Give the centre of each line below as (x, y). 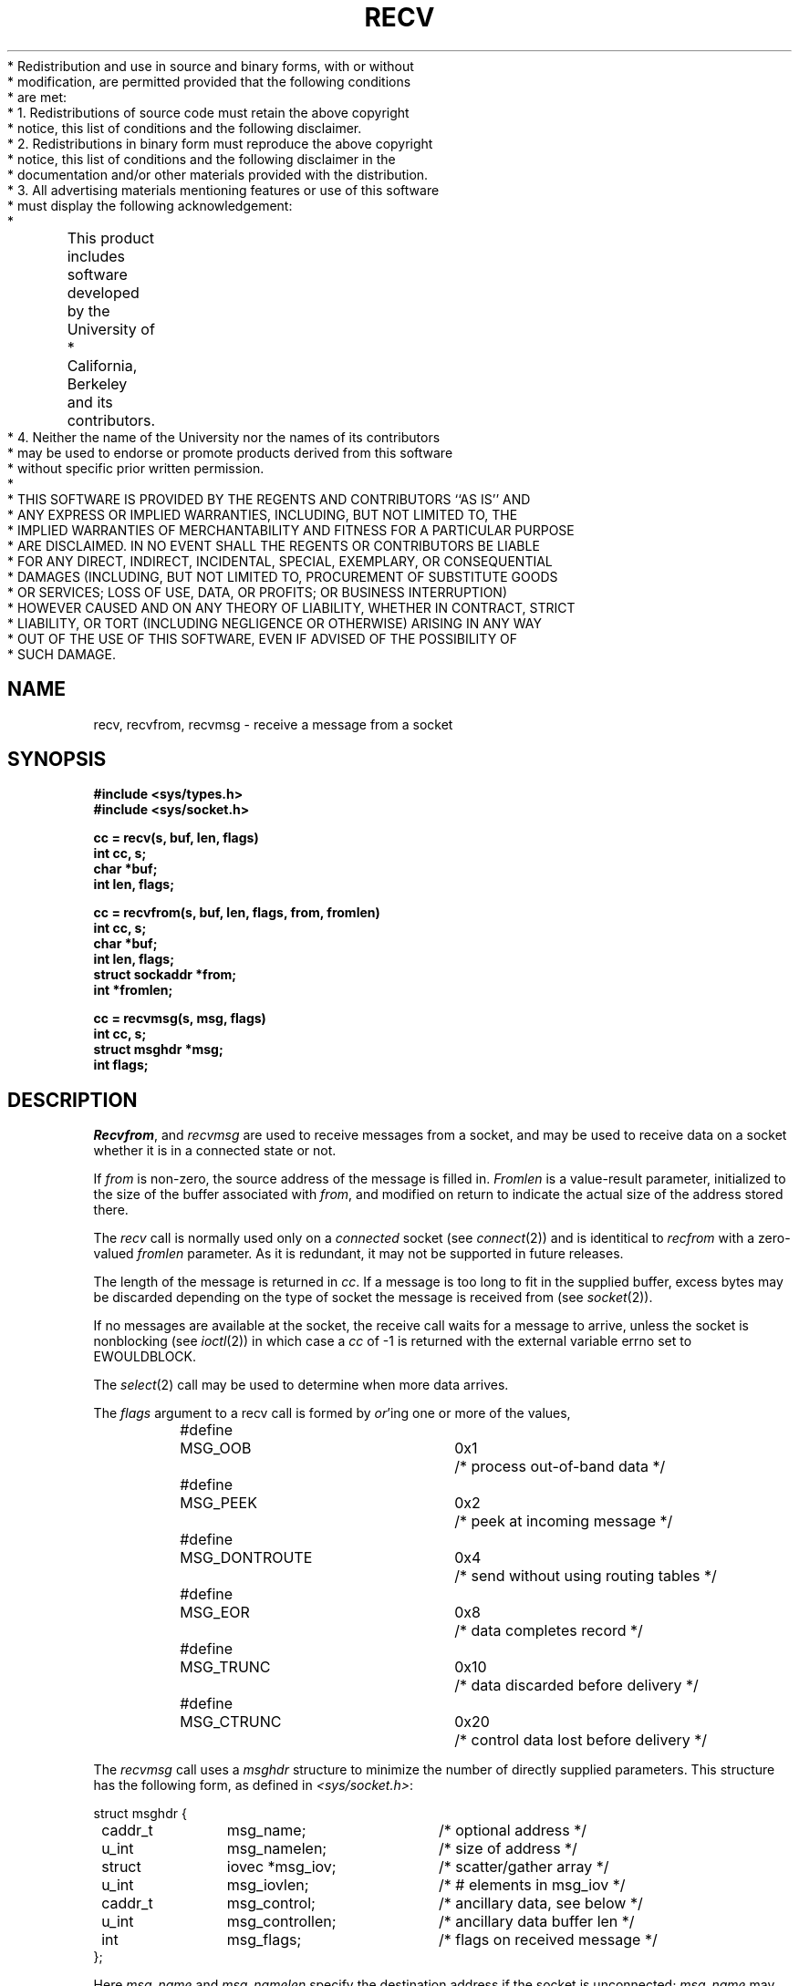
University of (111, 329)
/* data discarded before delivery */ (576, 1686)
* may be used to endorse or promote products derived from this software (230, 452)
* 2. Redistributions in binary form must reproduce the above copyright (220, 143)
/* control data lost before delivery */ (581, 1740)
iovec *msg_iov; (281, 1867)
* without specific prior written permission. (136, 468)
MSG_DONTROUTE (246, 1558)
